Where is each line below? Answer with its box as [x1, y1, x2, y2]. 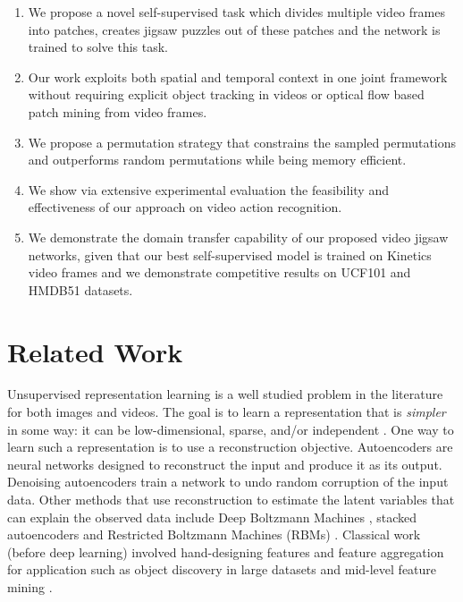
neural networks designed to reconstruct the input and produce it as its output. [7, 454, 442, 473]
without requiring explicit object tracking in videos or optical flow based [28, 85, 425, 104]
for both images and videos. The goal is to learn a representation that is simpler [7, 403, 446, 421]
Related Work [7, 333, 183, 369]
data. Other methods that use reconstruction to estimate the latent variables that [7, 490, 455, 508]
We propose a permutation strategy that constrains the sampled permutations [28, 132, 457, 151]
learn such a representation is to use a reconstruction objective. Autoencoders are [7, 437, 453, 456]
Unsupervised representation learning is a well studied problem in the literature [7, 385, 443, 403]
